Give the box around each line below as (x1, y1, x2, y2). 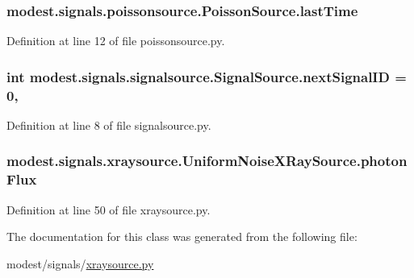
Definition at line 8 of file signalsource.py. (6, 116, 211, 133)
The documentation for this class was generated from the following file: (6, 228, 358, 245)
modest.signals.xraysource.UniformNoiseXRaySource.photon (6, 151, 408, 171)
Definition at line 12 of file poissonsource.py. (6, 32, 225, 49)
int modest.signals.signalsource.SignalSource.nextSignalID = (6, 66, 407, 86)
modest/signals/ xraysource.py (6, 255, 154, 272)
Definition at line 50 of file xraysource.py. (6, 201, 211, 218)
